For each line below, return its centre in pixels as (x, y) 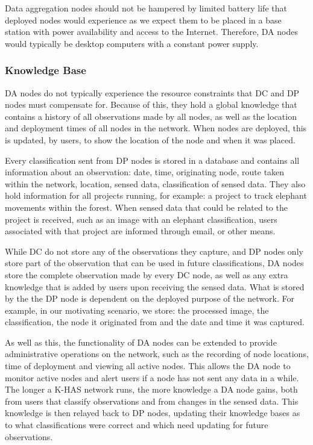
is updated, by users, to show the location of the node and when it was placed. (150, 139)
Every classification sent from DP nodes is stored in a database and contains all (152, 160)
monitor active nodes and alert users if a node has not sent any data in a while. (152, 377)
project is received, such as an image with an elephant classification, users (141, 219)
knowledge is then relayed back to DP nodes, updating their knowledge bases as (153, 413)
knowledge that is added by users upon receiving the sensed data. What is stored (155, 286)
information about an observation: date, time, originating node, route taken (145, 172)
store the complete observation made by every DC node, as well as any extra (147, 274)
